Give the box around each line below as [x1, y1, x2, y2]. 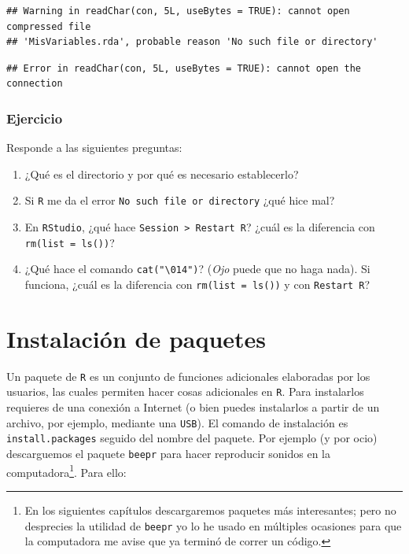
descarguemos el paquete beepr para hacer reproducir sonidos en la [6, 445, 331, 461]
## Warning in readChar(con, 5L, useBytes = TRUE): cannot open [6, 6, 350, 17]
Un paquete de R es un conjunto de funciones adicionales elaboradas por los [6, 367, 370, 384]
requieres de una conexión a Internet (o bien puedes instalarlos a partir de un [6, 399, 380, 415]
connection [6, 78, 63, 90]
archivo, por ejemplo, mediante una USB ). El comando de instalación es [6, 414, 348, 430]
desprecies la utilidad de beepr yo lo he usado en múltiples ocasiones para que [24, 517, 402, 534]
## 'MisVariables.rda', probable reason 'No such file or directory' [6, 36, 378, 48]
